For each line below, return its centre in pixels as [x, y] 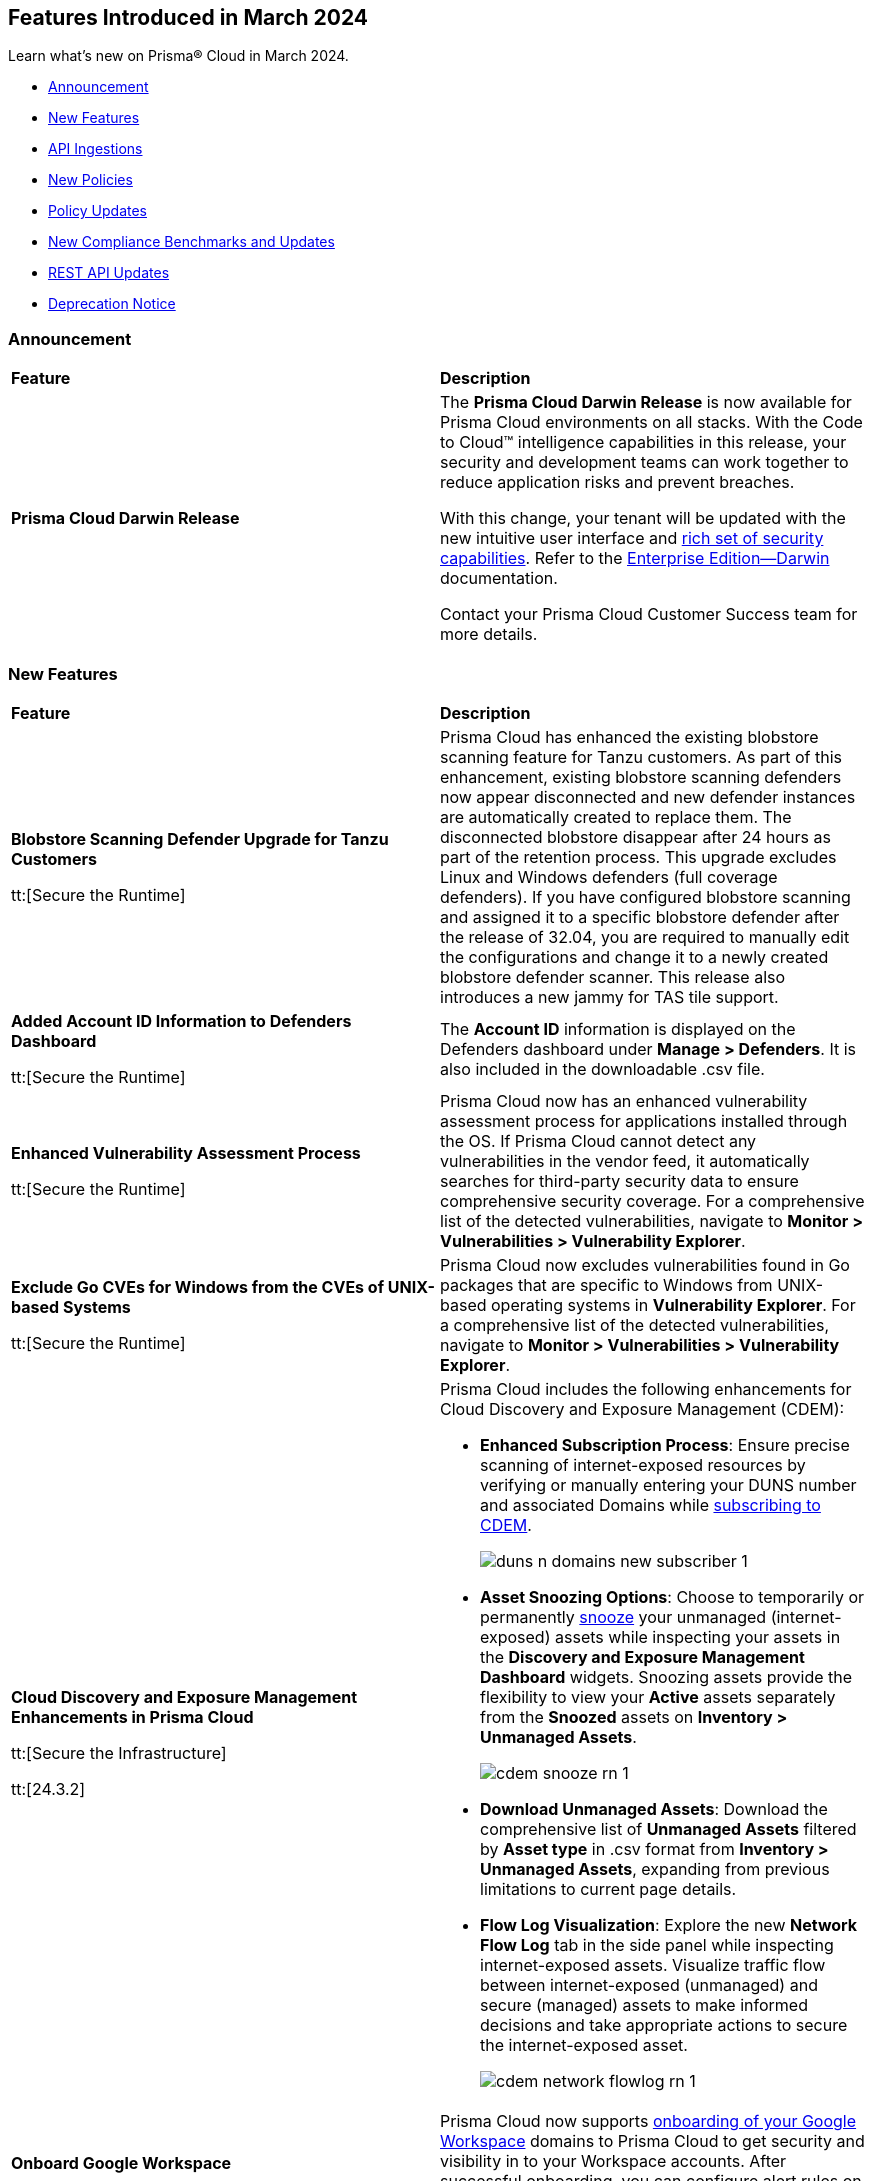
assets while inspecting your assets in [698, 1636]
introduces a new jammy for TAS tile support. [609, 996]
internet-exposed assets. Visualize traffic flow [653, 1964]
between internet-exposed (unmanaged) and [649, 1984]
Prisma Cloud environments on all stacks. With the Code [651, 422]
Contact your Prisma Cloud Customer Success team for [649, 614]
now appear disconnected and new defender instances [648, 796]
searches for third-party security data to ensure [619, 1180]
